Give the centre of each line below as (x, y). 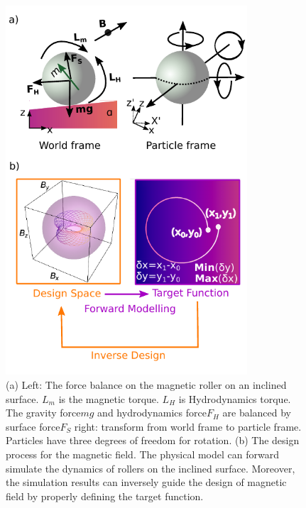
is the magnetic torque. (109, 398)
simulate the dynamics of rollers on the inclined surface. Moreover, (151, 468)
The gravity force (43, 413)
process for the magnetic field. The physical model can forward (142, 454)
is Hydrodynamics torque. (235, 398)
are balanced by (257, 413)
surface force (33, 426)
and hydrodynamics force (152, 413)
